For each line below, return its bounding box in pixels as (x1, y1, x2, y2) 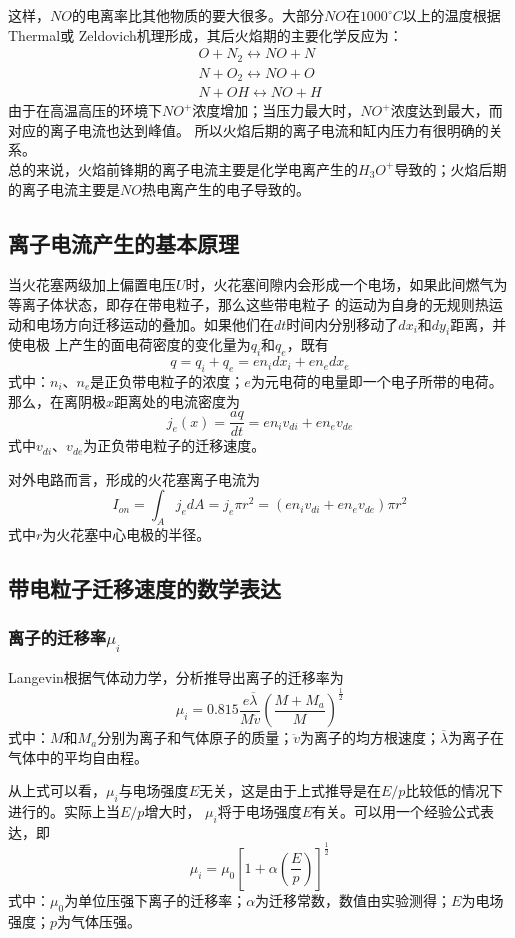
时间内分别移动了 (286, 313, 399, 334)
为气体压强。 (57, 910, 142, 931)
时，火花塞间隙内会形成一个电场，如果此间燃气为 (185, 274, 508, 295)
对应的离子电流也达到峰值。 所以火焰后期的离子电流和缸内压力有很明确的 (8, 119, 489, 140)
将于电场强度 (217, 801, 302, 822)
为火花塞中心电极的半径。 (42, 524, 211, 545)
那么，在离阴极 (8, 390, 106, 411)
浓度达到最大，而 (390, 100, 503, 121)
